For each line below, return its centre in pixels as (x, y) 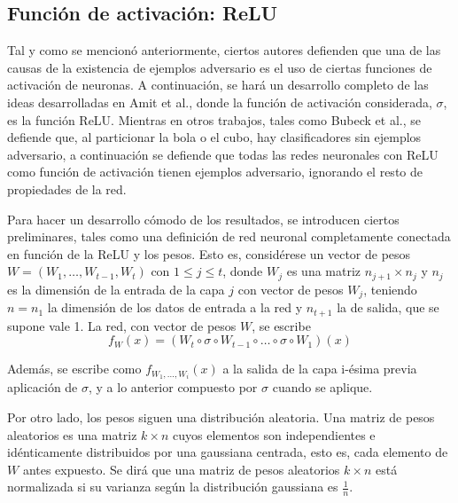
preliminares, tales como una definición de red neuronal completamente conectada (229, 236)
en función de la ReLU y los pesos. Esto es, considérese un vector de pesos (209, 253)
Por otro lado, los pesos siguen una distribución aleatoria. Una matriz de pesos (221, 417)
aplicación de (43, 387)
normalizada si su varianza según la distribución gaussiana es (173, 487)
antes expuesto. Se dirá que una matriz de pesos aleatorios (181, 469)
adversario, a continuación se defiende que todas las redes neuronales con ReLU (223, 154)
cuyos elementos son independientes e (274, 434)
